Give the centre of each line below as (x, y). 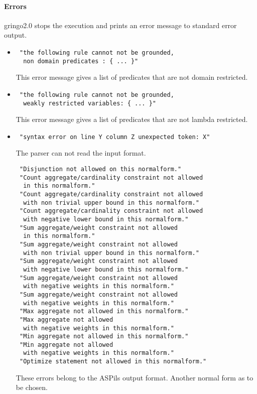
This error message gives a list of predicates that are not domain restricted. (132, 77)
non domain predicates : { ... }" (81, 61)
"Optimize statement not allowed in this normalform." (113, 362)
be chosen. (32, 387)
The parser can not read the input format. (81, 153)
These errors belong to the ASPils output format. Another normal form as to (135, 377)
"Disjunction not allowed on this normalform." (100, 169)
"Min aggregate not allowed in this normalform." (104, 337)
